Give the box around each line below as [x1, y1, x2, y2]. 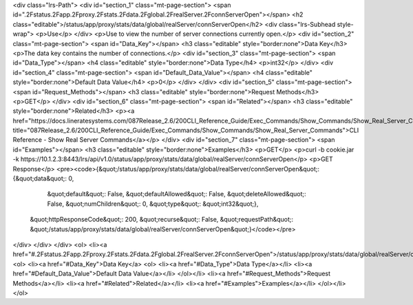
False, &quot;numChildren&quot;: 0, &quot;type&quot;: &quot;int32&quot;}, [47, 200, 259, 208]
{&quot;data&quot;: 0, [12, 174, 74, 182]
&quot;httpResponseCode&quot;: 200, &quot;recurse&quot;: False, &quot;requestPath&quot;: [30, 215, 294, 224]
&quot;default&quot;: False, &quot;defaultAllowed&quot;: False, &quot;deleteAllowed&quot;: [47, 190, 306, 198]
